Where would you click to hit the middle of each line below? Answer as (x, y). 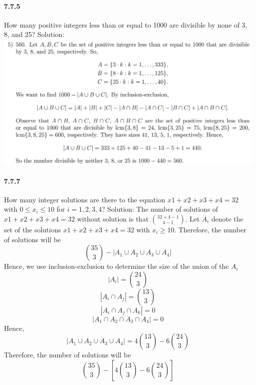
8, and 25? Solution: (34, 34)
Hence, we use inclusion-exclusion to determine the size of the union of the (116, 266)
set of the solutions (32, 230)
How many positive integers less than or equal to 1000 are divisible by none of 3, (126, 24)
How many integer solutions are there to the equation (85, 199)
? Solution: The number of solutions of (160, 209)
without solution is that (113, 219)
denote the (227, 219)
